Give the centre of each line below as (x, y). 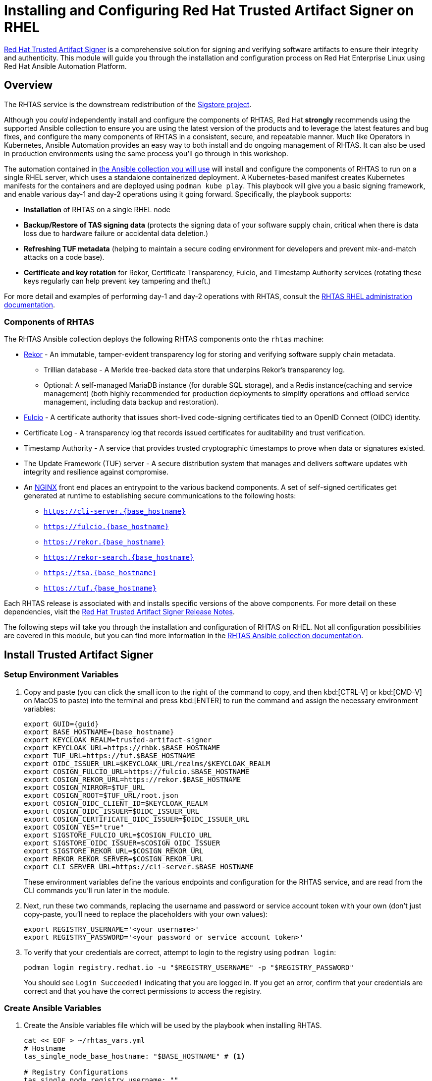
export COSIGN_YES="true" (74, 827)
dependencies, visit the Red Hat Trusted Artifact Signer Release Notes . (119, 612)
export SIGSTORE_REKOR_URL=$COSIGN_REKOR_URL (114, 851)
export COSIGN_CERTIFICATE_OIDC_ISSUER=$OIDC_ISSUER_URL (137, 819)
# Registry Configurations (76, 1072)
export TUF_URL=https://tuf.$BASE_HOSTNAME (109, 755)
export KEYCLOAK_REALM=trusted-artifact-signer (118, 740)
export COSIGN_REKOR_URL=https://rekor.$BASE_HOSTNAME (133, 779)
